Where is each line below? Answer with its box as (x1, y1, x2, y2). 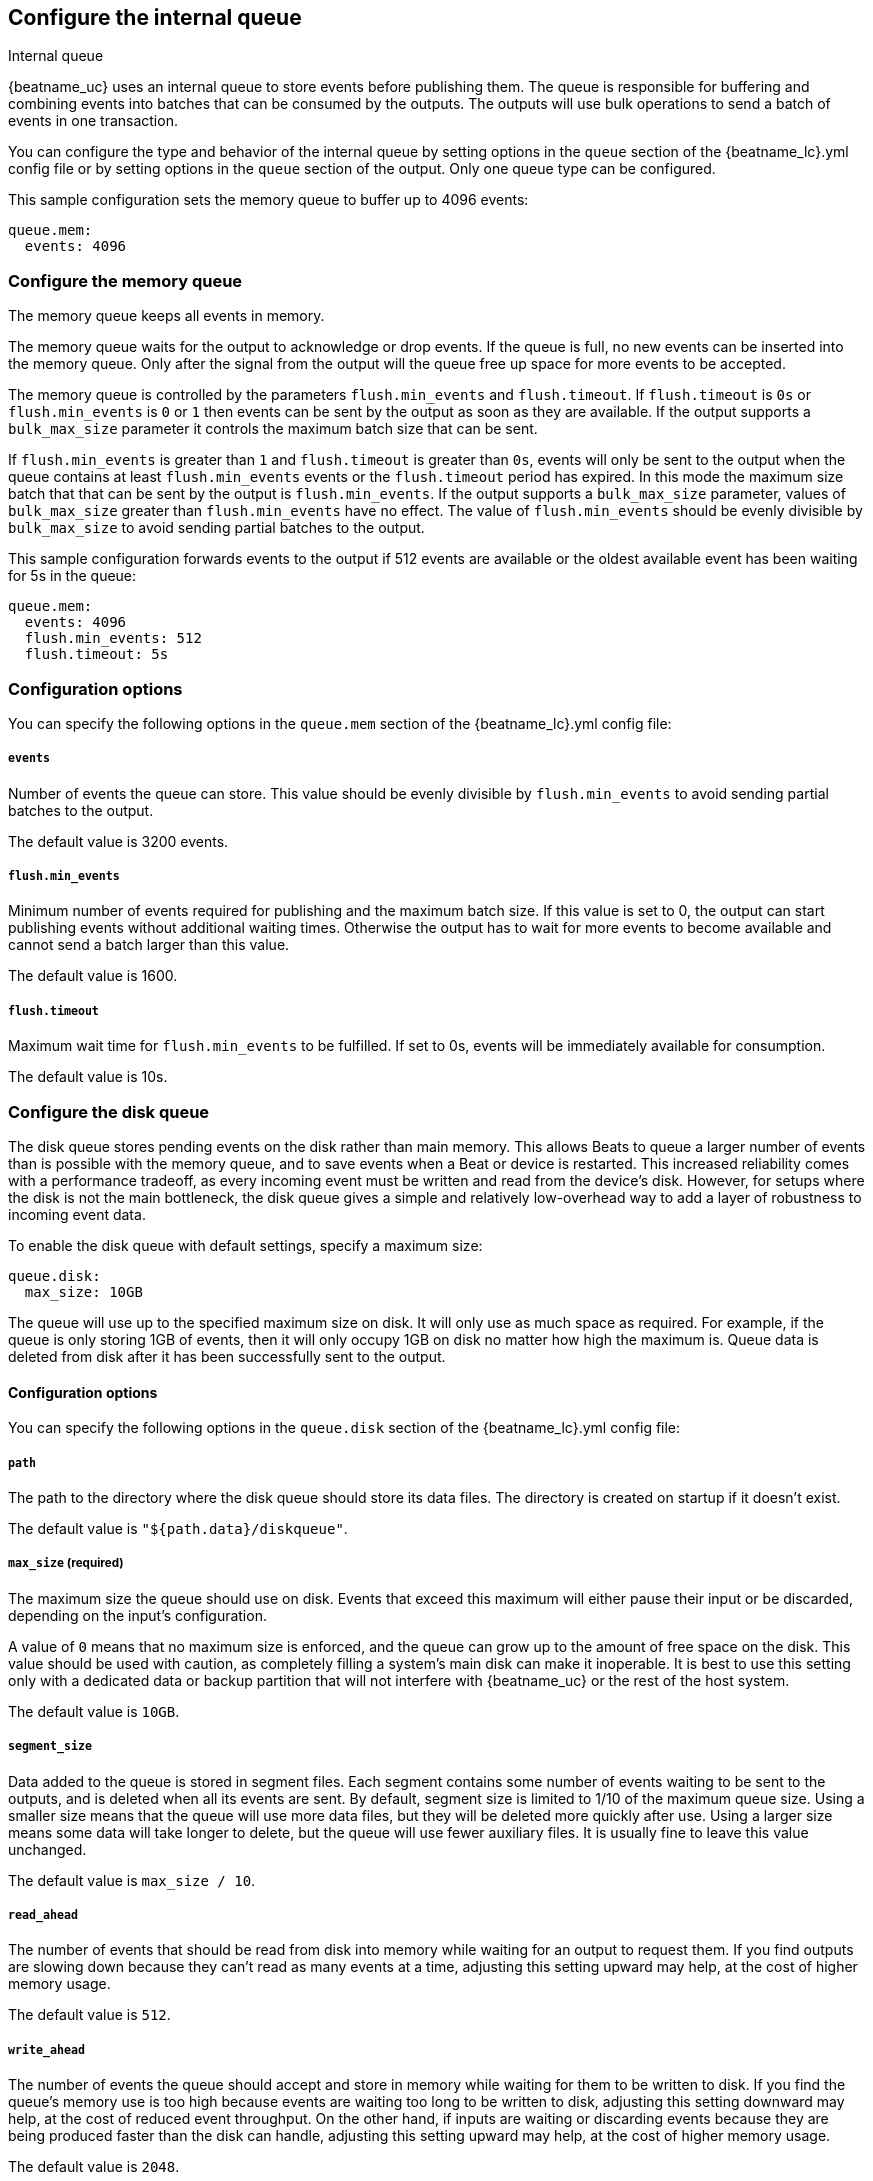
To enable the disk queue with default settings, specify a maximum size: (8, 1237, 483, 1255)
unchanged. (8, 1840, 87, 1858)
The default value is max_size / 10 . (8, 1871, 256, 1889)
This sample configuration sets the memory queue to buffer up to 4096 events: (8, 191, 529, 209)
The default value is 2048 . (8, 2158, 180, 2176)
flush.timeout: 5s (24, 646, 169, 663)
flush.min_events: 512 (24, 630, 202, 647)
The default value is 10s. (8, 1068, 168, 1086)
